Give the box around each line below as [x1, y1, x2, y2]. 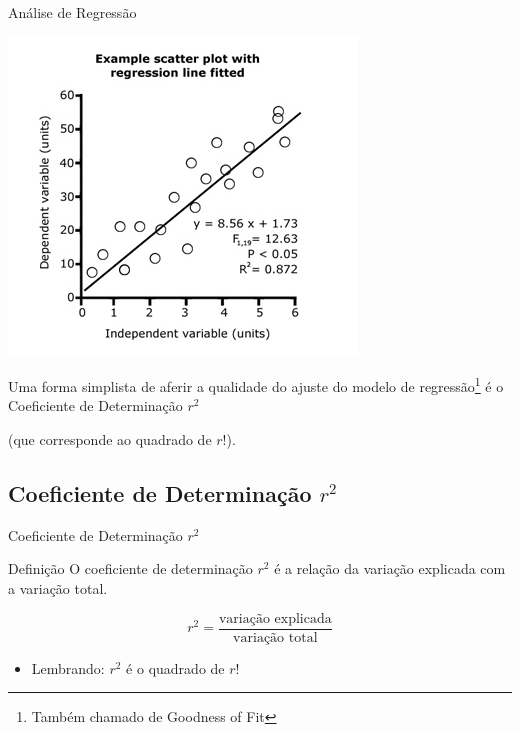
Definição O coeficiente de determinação [8, 558, 253, 579]
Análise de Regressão [8, 2, 137, 22]
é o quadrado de [126, 657, 225, 678]
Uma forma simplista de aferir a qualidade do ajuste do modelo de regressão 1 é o [8, 373, 504, 396]
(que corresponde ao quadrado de [8, 429, 212, 450]
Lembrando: [31, 657, 105, 678]
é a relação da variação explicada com [274, 558, 506, 579]
